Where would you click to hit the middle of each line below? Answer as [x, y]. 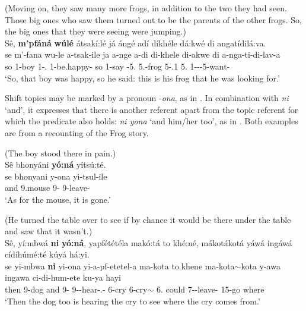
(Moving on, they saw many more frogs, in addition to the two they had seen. [146, 8]
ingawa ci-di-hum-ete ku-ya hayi [63, 277]
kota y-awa [261, 266]
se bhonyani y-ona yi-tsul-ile [56, 176]
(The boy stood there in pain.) [60, 153]
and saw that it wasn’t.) [49, 231]
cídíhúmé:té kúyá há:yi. [47, 254]
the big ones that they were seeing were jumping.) [95, 31]
